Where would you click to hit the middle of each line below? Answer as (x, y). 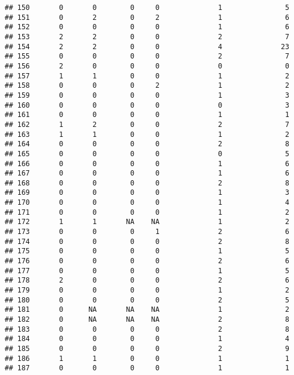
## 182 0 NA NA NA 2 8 (147, 319)
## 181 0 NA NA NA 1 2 (147, 310)
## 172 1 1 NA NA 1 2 (147, 222)
